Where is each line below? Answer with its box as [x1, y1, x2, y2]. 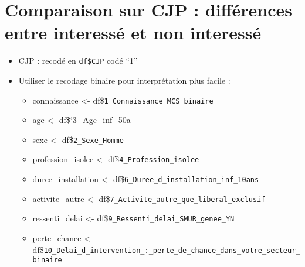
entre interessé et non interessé [5, 20, 262, 44]
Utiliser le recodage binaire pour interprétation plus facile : [18, 74, 231, 86]
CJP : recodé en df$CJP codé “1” [18, 54, 138, 67]
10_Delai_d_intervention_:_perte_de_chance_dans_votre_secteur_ [43, 246, 300, 255]
